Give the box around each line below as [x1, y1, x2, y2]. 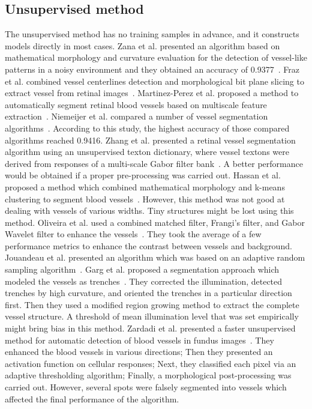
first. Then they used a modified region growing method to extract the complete [5, 298, 299, 311]
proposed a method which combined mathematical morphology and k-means [5, 180, 285, 193]
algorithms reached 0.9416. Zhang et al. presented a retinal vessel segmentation [5, 133, 296, 146]
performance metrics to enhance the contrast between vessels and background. [5, 239, 292, 252]
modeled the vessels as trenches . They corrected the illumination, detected [5, 274, 283, 287]
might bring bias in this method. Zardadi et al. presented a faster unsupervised [5, 322, 296, 335]
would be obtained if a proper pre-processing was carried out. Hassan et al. [5, 169, 281, 181]
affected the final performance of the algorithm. [5, 392, 179, 405]
